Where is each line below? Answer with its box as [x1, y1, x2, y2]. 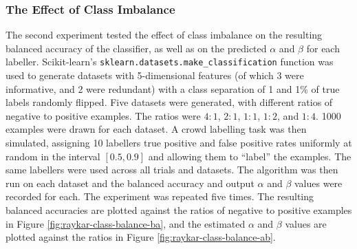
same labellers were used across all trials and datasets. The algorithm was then [6, 162, 338, 177]
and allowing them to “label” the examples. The [148, 149, 351, 163]
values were [294, 175, 343, 190]
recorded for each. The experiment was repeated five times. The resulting [6, 189, 314, 204]
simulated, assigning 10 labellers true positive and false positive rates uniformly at [6, 136, 352, 150]
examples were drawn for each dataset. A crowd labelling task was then [6, 122, 307, 136]
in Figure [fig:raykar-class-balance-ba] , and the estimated [6, 216, 246, 230]
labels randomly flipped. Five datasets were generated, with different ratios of [6, 95, 333, 109]
